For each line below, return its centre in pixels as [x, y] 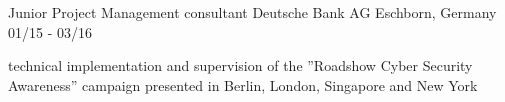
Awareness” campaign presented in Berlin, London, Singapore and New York [243, 84]
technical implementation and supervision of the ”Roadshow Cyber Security [240, 65]
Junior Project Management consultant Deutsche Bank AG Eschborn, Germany [252, 12]
